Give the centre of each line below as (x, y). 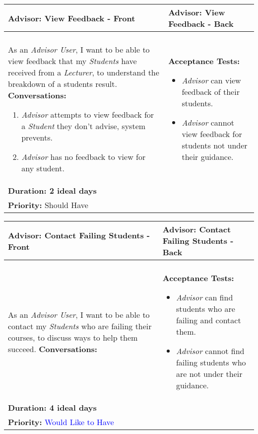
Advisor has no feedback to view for (84, 157)
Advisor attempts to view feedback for (88, 114)
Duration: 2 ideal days (52, 190)
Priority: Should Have (48, 205)
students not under (215, 145)
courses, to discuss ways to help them (73, 337)
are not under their (209, 374)
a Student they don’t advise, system (84, 126)
